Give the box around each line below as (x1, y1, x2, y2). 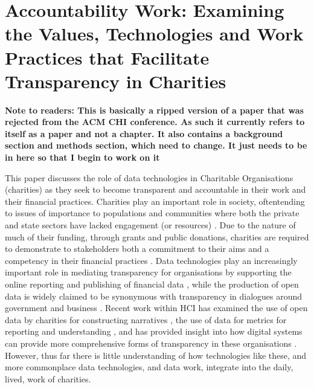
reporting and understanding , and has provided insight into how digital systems (5, 325, 303, 338)
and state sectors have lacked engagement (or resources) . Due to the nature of (5, 219, 296, 231)
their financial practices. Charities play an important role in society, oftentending (5, 194, 305, 207)
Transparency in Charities (5, 68, 226, 93)
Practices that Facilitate (5, 45, 210, 69)
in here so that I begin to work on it (5, 151, 160, 164)
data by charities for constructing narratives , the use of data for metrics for (5, 313, 287, 326)
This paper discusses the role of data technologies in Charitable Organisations (5, 171, 293, 184)
